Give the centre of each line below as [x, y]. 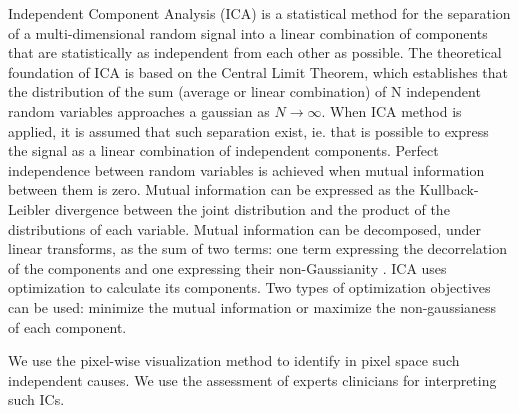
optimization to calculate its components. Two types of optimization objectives [249, 287]
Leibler [29, 208]
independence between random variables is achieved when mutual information [246, 169]
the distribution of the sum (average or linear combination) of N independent [244, 91]
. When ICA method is [391, 110]
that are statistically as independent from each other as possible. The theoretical [255, 52]
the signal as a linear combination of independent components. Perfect [223, 150]
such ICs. [36, 399]
